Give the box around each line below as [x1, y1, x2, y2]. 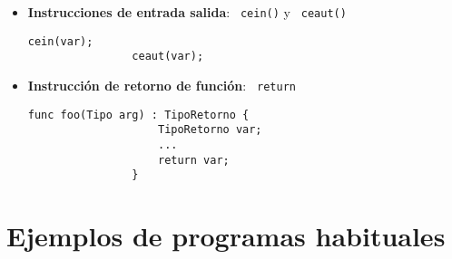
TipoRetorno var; [157, 123, 262, 137]
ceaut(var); [132, 50, 204, 63]
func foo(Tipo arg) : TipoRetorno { [27, 108, 250, 121]
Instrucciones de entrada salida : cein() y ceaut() [27, 3, 347, 21]
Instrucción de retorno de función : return [27, 75, 296, 94]
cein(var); [27, 34, 93, 48]
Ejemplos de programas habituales [6, 217, 446, 254]
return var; [157, 153, 230, 167]
